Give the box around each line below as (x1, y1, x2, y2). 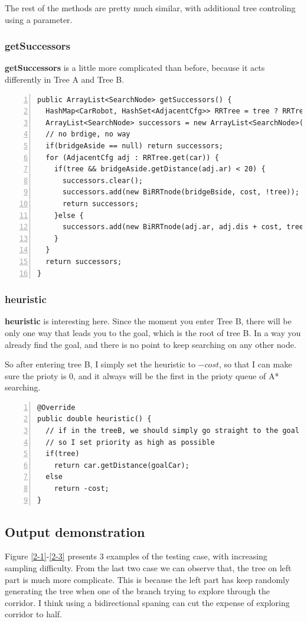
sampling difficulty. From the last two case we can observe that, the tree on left (5, 562, 292, 574)
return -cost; (54, 484, 109, 493)
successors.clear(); (62, 176, 143, 185)
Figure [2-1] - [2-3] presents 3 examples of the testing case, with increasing (5, 550, 267, 562)
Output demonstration (5, 522, 145, 540)
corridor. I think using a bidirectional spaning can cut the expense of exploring (5, 596, 290, 608)
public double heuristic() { (37, 415, 152, 424)
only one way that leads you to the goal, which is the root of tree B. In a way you (5, 326, 301, 338)
